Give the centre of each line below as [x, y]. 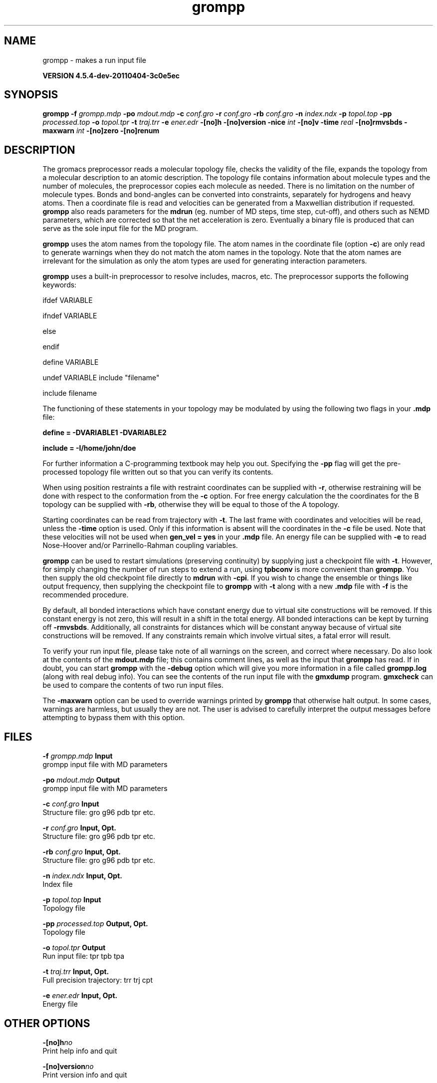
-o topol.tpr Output [74, 948]
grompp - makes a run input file [94, 60]
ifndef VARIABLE [70, 316]
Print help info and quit [80, 1051]
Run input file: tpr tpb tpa [84, 956]
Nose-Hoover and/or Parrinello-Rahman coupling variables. [140, 545]
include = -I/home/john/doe [89, 448]
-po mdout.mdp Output [81, 780]
